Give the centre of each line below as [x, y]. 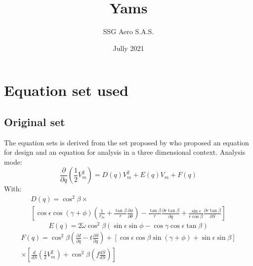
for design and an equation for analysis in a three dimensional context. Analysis [125, 152]
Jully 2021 [128, 48]
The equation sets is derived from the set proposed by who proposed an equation [126, 142]
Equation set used [66, 90]
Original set [35, 121]
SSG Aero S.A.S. [128, 31]
